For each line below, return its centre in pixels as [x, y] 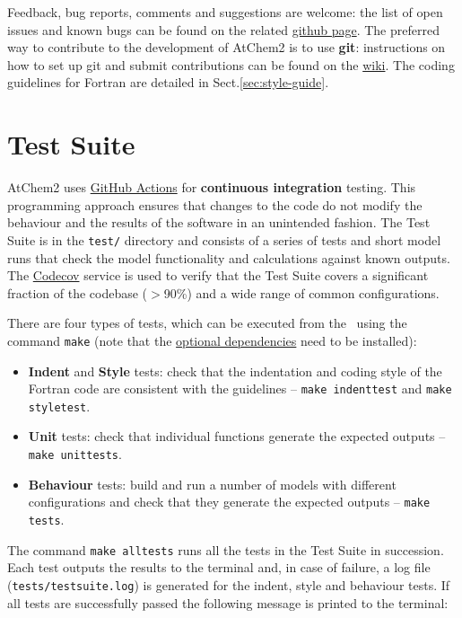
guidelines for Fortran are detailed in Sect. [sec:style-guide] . [168, 82]
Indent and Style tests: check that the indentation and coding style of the [235, 371]
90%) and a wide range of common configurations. [301, 292]
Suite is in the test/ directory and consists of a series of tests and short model [224, 239]
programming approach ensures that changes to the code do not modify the [215, 204]
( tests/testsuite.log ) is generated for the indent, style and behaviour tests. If [229, 584]
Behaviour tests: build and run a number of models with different [212, 484]
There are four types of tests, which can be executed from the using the [207, 323]
